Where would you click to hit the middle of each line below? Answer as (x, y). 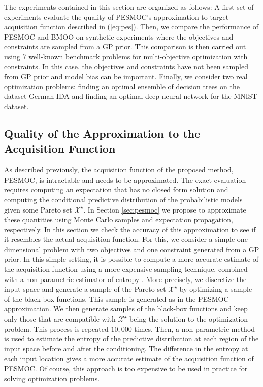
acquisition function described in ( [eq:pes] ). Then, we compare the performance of (131, 27)
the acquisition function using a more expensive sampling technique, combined (126, 269)
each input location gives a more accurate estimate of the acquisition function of (129, 358)
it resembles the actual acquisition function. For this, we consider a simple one (126, 239)
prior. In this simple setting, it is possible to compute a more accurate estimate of (131, 259)
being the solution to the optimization (189, 319)
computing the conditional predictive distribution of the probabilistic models (123, 199)
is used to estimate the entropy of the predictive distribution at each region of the (131, 339)
